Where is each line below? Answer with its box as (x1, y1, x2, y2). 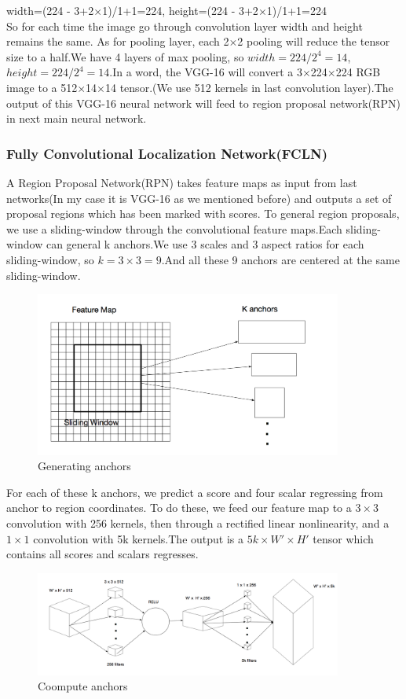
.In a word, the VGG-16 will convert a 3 (109, 64, 302, 80)
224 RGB (335, 64, 381, 80)
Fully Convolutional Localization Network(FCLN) (6, 143, 328, 163)
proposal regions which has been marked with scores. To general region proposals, (6, 205, 400, 222)
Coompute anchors (38, 678, 128, 694)
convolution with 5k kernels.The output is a (33, 530, 243, 546)
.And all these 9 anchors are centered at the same (161, 251, 400, 267)
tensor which (313, 530, 374, 546)
